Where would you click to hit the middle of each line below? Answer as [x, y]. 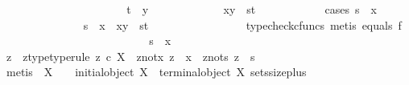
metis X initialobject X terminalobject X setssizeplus [156, 72]
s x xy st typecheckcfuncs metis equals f [242, 24]
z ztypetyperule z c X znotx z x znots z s [130, 56]
